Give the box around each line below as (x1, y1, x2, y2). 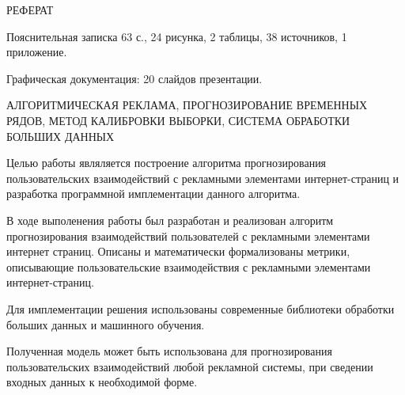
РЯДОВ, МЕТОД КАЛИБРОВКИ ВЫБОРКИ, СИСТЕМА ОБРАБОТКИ (6, 112, 350, 128)
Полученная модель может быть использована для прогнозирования (6, 343, 332, 359)
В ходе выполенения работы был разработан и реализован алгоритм (6, 211, 334, 228)
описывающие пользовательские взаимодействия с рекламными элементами (6, 258, 371, 275)
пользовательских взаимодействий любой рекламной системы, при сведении (6, 358, 373, 374)
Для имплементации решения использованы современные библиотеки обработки (6, 300, 395, 317)
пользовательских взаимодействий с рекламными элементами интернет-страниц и (6, 169, 399, 186)
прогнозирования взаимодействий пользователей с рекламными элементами (6, 227, 370, 244)
